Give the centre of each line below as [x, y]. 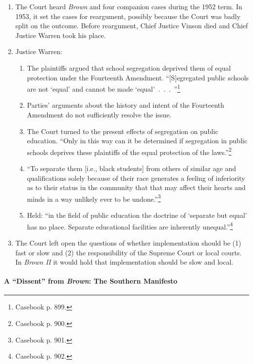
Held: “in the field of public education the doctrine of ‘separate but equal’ [137, 215]
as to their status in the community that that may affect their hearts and [136, 187]
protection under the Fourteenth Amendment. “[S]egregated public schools [138, 77]
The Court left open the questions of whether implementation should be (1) [128, 242]
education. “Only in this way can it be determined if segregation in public [137, 141]
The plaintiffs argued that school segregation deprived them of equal [129, 67]
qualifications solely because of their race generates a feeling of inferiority [136, 178]
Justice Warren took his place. [61, 35]
